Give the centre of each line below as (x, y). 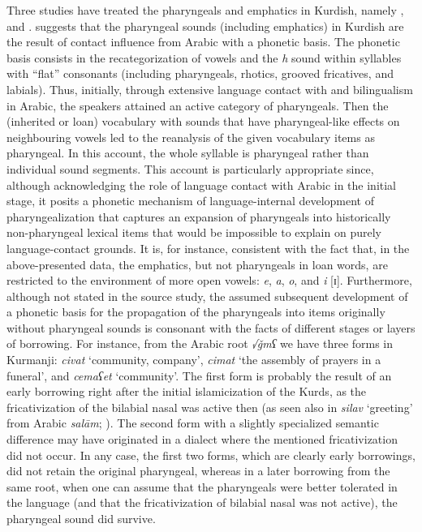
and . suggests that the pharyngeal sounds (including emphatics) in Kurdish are (205, 26)
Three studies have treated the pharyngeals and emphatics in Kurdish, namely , (205, 10)
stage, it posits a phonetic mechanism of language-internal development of (190, 201)
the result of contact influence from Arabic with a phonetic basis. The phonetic (203, 42)
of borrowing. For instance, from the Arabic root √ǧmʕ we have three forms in (200, 343)
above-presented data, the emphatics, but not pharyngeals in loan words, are (197, 264)
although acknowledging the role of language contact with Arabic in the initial (202, 184)
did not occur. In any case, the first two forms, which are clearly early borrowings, (211, 455)
